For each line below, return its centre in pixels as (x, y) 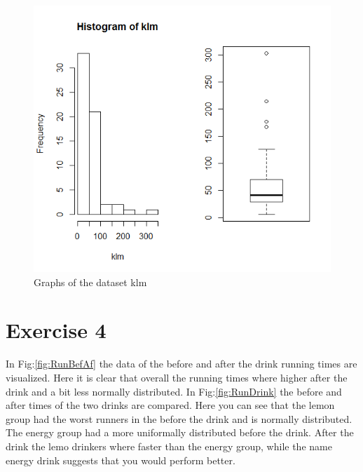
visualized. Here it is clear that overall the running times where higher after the (177, 378)
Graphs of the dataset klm (90, 282)
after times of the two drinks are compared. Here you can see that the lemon (170, 405)
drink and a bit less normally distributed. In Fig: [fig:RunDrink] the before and (174, 391)
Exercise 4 (56, 330)
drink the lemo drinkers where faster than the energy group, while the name (169, 446)
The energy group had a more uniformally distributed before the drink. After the (180, 432)
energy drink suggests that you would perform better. (121, 460)
